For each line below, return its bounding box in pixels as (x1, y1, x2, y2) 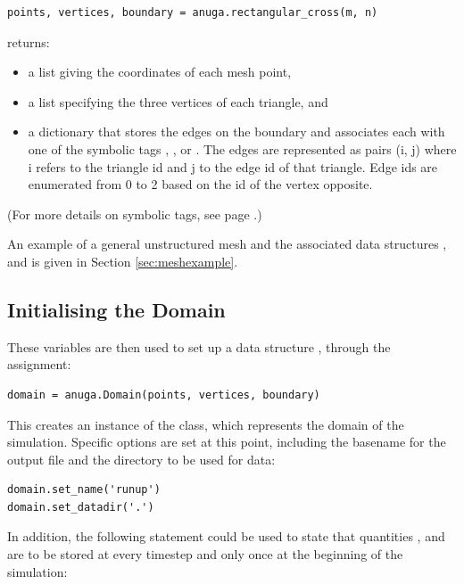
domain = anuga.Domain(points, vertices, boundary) (7, 388, 320, 401)
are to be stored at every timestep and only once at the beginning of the (7, 545, 403, 563)
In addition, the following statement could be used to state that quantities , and (7, 527, 445, 546)
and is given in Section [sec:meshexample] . (7, 251, 238, 270)
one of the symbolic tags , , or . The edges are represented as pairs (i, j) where (28, 139, 457, 158)
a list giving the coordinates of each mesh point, (28, 62, 292, 81)
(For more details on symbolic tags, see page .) (7, 204, 262, 223)
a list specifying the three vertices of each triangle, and (28, 92, 328, 111)
